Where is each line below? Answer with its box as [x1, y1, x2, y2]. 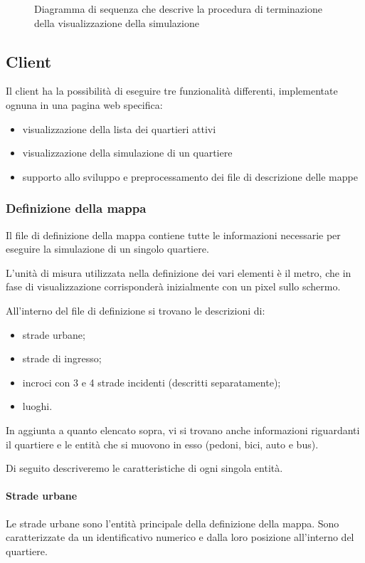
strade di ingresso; [22, 351, 102, 366]
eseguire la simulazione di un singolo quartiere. [6, 241, 209, 256]
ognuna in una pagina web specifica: [6, 97, 163, 112]
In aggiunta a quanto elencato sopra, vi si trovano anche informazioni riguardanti [6, 422, 360, 437]
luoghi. [22, 399, 53, 414]
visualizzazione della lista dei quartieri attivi [22, 121, 216, 136]
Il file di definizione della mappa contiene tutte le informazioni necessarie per [6, 227, 341, 242]
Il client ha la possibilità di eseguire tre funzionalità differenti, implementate [6, 83, 338, 98]
